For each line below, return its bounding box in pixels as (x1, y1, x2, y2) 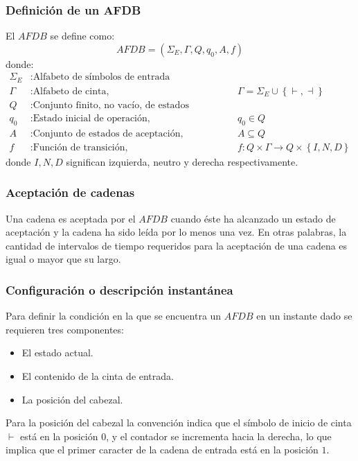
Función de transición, (33, 142, 128, 153)
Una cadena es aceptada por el (6, 211, 136, 225)
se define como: (50, 28, 115, 43)
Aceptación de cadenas (6, 184, 135, 201)
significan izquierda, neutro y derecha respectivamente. (66, 154, 298, 168)
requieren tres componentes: (6, 322, 124, 336)
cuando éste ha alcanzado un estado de (170, 211, 336, 225)
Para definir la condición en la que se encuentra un (6, 308, 222, 323)
